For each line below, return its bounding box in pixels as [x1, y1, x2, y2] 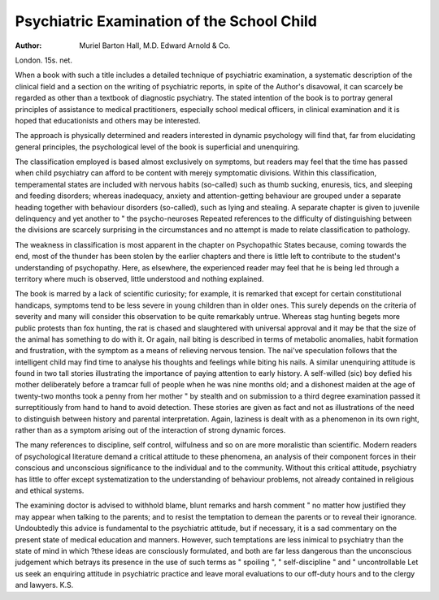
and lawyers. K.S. [15, 581, 74, 590]
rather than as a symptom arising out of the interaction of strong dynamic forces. [15, 425, 286, 435]
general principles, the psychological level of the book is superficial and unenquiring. [15, 142, 300, 152]
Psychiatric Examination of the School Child [15, 12, 317, 30]
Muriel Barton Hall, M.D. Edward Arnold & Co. [79, 41, 231, 50]
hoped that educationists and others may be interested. [15, 115, 201, 125]
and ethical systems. [15, 486, 85, 495]
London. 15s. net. [15, 55, 73, 65]
